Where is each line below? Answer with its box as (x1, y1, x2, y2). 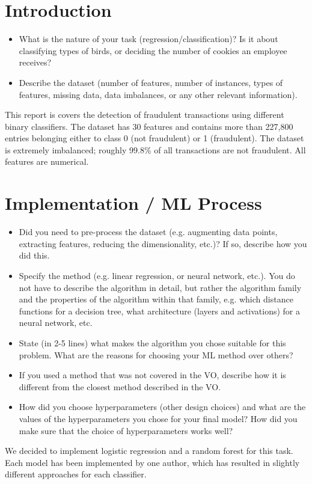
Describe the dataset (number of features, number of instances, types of (19, 76, 283, 88)
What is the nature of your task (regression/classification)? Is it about (19, 32, 278, 45)
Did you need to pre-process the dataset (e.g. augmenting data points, (19, 225, 278, 238)
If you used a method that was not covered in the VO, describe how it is (19, 369, 286, 381)
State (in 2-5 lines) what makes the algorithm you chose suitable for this (19, 336, 286, 349)
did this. (19, 249, 50, 262)
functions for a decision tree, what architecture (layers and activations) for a (19, 304, 301, 317)
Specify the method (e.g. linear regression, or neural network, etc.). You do (19, 269, 295, 281)
